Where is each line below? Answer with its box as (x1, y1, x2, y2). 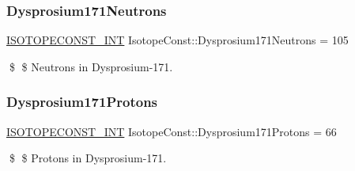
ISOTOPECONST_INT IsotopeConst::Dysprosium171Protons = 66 (6, 123, 337, 139)
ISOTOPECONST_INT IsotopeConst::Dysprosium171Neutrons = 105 (6, 32, 349, 48)
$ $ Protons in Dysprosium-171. (9, 150, 167, 166)
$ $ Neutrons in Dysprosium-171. (9, 58, 173, 74)
